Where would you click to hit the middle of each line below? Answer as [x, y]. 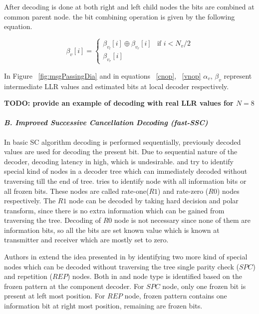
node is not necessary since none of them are [182, 220]
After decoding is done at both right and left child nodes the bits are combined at [129, 7]
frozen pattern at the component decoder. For [74, 286]
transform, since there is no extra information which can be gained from [114, 210]
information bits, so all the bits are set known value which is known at [112, 230]
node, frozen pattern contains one [176, 296]
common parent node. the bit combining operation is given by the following [120, 16]
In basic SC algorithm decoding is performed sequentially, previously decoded [123, 141]
